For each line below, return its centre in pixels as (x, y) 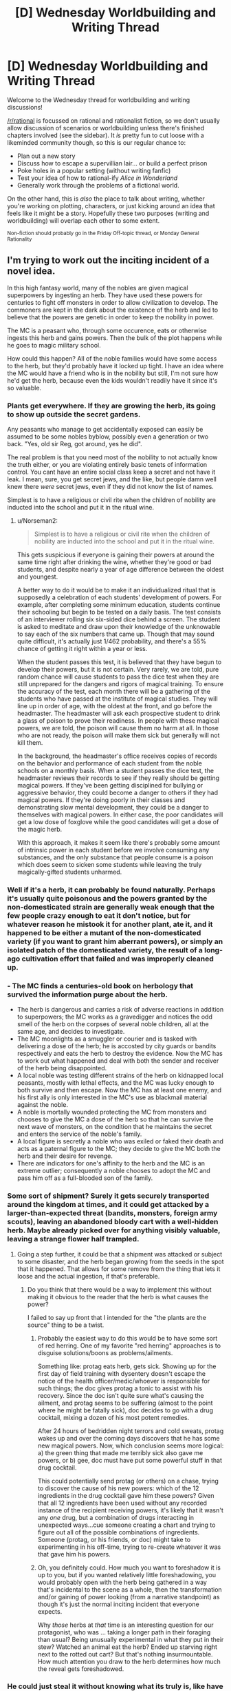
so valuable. (24, 388)
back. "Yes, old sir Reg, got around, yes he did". (75, 444)
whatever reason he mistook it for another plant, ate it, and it (110, 924)
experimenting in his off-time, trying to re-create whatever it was (129, 1547)
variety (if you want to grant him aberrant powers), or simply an (115, 941)
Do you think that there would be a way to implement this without (119, 1289)
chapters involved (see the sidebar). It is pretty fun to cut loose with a (106, 135)
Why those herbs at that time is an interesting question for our (125, 1625)
